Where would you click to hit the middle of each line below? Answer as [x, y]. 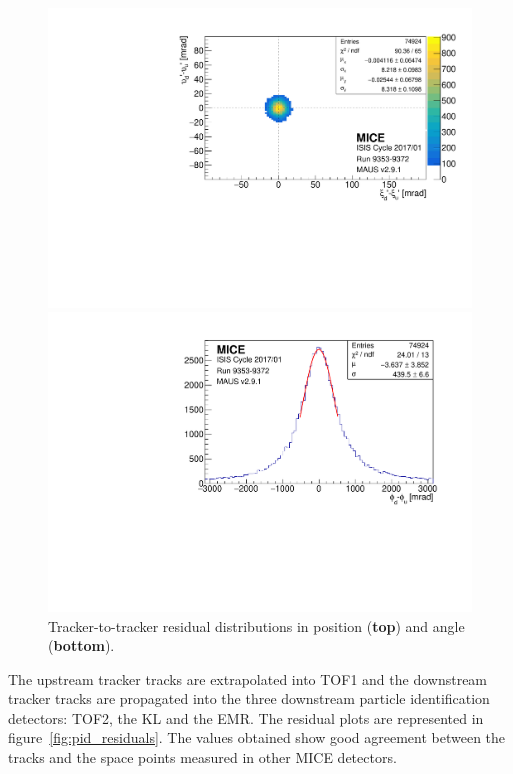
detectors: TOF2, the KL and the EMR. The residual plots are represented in [246, 717]
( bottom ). [81, 645]
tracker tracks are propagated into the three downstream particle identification [249, 698]
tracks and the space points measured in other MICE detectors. [202, 757]
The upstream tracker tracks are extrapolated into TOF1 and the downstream [248, 678]
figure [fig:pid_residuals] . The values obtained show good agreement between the [257, 737]
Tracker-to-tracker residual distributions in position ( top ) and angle [256, 625]
